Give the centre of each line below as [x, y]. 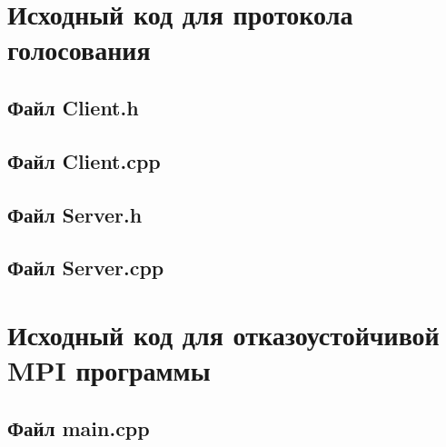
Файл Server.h [75, 214]
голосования [79, 50]
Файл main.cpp [79, 427]
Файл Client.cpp [84, 160]
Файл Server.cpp [86, 268]
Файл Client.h [73, 107]
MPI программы [109, 370]
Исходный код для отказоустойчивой [223, 334]
